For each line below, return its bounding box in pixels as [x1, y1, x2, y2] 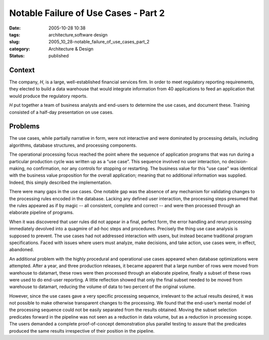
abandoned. [9, 247, 34, 253]
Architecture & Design [48, 45, 94, 52]
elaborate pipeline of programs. [9, 210, 74, 216]
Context [9, 65, 35, 74]
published [48, 53, 69, 59]
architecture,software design [48, 31, 108, 37]
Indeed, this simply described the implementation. [9, 179, 112, 185]
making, [9, 165, 26, 172]
